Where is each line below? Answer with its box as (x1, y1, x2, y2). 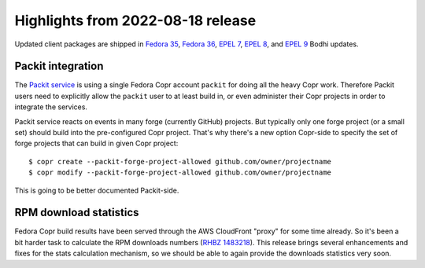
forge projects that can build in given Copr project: (14, 138, 179, 149)
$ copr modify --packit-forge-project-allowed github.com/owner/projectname (28, 168, 332, 177)
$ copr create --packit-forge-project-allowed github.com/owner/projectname (28, 157, 332, 166)
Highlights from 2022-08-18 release (14, 12, 257, 29)
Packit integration (14, 60, 104, 73)
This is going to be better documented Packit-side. (14, 185, 179, 195)
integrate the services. (14, 102, 88, 112)
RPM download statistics (14, 206, 139, 219)
